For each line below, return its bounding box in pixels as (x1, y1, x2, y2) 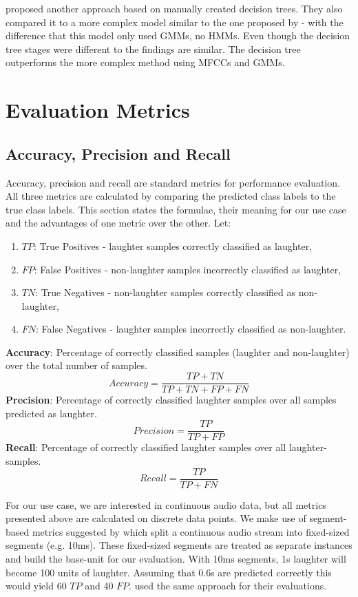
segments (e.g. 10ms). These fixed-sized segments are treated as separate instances (6, 538, 352, 552)
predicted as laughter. (6, 406, 97, 420)
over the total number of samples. (6, 358, 147, 373)
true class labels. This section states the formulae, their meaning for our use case (6, 202, 346, 216)
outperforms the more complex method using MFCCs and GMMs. (6, 55, 285, 70)
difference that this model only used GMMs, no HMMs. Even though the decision (6, 28, 350, 43)
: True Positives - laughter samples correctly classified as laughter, (33, 238, 313, 253)
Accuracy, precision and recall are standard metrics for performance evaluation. (6, 175, 340, 189)
